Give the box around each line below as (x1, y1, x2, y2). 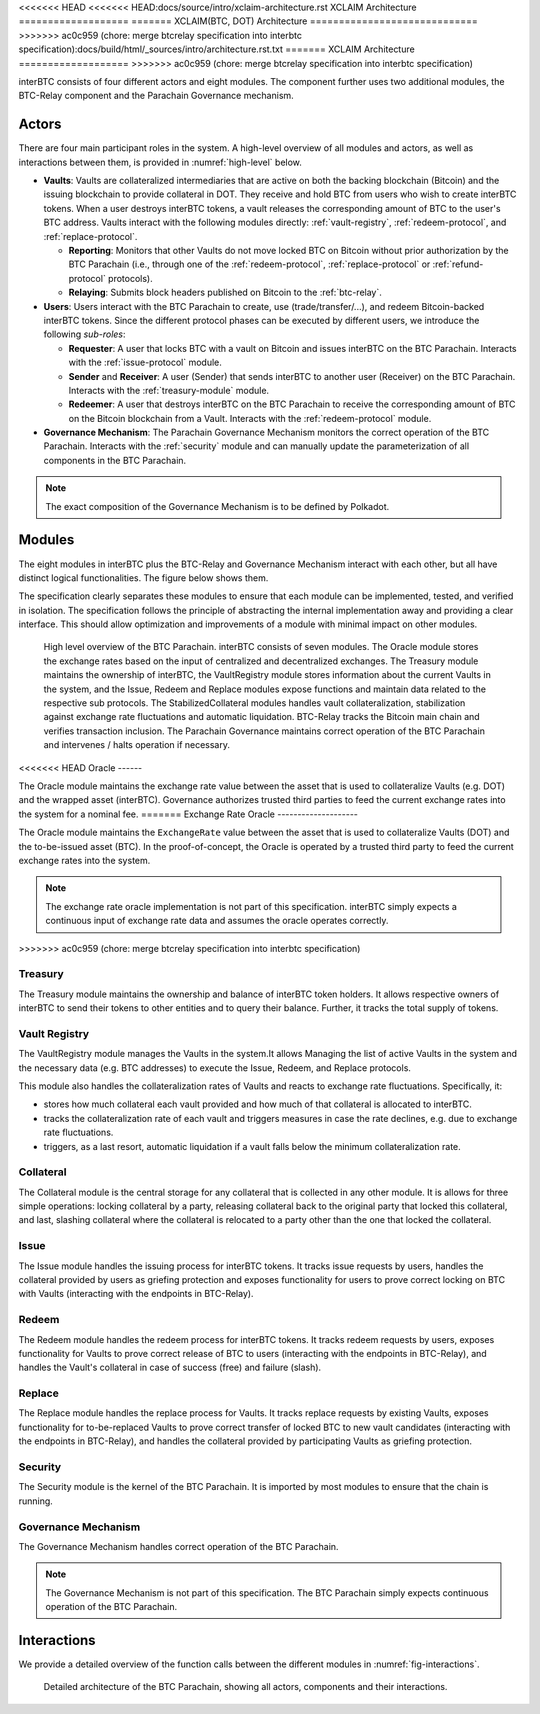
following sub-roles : (43, 328, 126, 340)
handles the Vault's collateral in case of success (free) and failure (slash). (18, 1361, 322, 1374)
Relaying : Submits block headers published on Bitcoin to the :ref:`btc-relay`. (68, 286, 382, 299)
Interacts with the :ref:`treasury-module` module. (68, 384, 270, 396)
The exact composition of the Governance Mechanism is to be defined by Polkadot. (45, 500, 390, 512)
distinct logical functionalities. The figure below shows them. (18, 571, 269, 584)
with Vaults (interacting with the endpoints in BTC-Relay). (18, 1288, 254, 1300)
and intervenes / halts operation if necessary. (43, 739, 230, 751)
